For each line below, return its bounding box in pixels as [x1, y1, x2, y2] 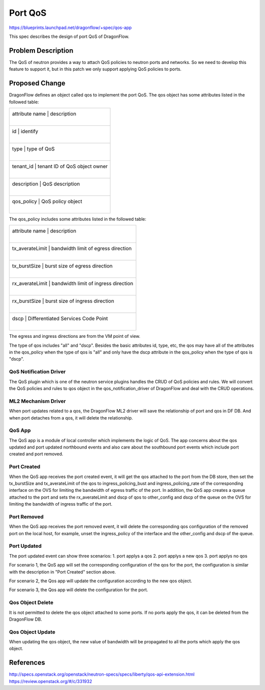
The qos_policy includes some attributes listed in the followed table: [9, 216, 147, 222]
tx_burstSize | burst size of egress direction [12, 263, 113, 270]
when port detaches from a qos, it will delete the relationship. [9, 415, 133, 420]
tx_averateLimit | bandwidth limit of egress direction [12, 245, 132, 252]
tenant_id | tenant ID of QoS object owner [12, 163, 108, 170]
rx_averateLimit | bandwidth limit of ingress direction [12, 280, 133, 287]
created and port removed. [9, 451, 63, 457]
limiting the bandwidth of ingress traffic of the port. [9, 501, 113, 507]
